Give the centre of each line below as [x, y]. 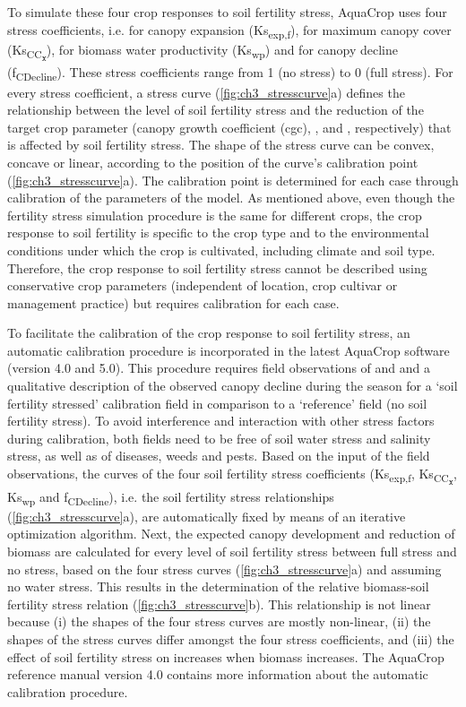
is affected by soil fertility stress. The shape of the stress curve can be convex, [221, 145]
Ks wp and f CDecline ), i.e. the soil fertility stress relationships [171, 497]
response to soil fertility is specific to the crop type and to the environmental [218, 233]
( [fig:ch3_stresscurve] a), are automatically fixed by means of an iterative [207, 516]
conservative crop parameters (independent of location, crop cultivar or [203, 285]
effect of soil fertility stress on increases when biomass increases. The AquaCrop [226, 656]
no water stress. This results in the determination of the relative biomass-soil [218, 586]
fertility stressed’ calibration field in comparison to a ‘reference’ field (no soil [217, 403]
